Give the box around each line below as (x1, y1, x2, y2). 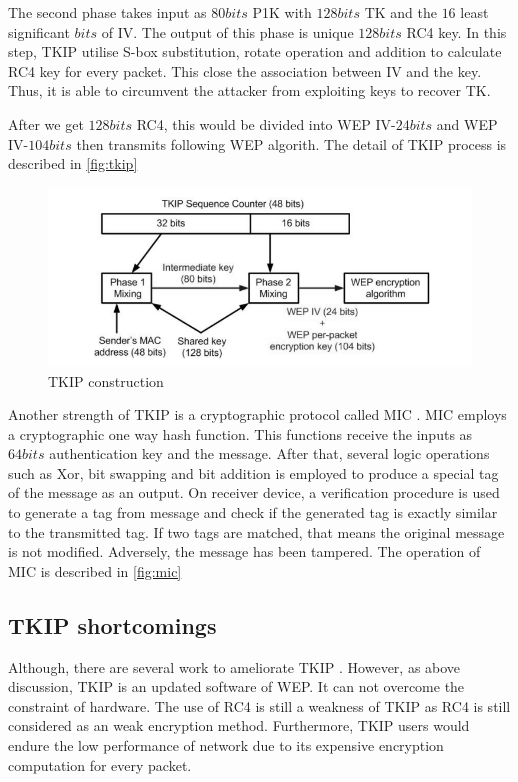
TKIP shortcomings (8, 609, 217, 640)
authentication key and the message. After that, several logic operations (49, 443, 490, 464)
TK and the (364, 2, 437, 22)
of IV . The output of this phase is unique (101, 21, 354, 42)
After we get (8, 113, 84, 134)
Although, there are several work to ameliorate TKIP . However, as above (8, 656, 461, 677)
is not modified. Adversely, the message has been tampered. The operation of (8, 541, 481, 562)
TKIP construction (48, 370, 164, 391)
